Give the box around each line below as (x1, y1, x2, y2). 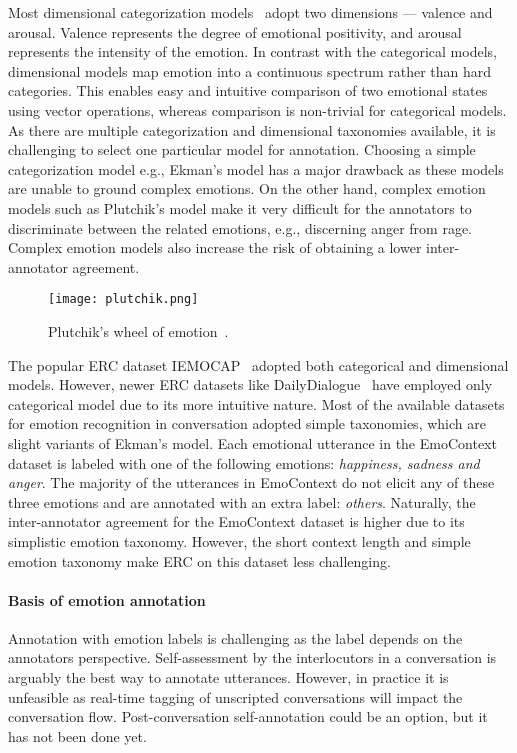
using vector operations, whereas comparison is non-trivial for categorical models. (8, 99, 507, 120)
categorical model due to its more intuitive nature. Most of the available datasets (8, 393, 505, 414)
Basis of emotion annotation (8, 589, 206, 610)
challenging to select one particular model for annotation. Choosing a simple (8, 139, 476, 160)
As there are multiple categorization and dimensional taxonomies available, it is (8, 119, 496, 140)
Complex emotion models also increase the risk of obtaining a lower (8, 237, 422, 258)
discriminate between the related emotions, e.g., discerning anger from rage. (8, 217, 473, 238)
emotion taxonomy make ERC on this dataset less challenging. (8, 550, 391, 571)
